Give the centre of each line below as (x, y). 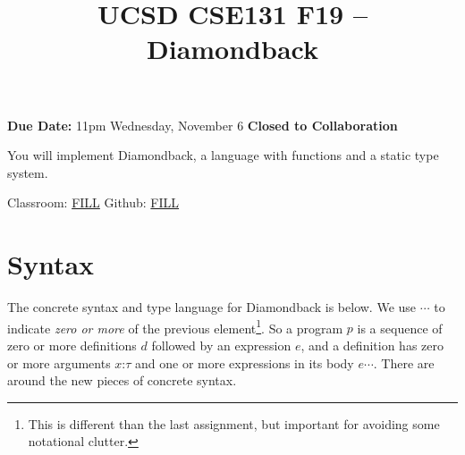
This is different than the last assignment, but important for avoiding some (234, 423)
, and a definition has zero (372, 345)
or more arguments (59, 362)
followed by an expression (221, 345)
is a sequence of (400, 328)
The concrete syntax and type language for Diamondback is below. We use (212, 307)
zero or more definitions (72, 345)
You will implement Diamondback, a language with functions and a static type (223, 155)
